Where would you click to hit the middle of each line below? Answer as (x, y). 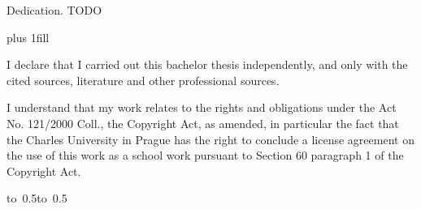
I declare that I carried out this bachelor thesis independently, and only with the (207, 64)
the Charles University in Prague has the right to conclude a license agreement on (210, 139)
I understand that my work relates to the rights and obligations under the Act (202, 107)
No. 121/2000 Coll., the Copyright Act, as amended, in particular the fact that (203, 123)
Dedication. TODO (54, 10)
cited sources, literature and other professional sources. (143, 80)
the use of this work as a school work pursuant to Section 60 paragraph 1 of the (205, 155)
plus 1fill (28, 37)
